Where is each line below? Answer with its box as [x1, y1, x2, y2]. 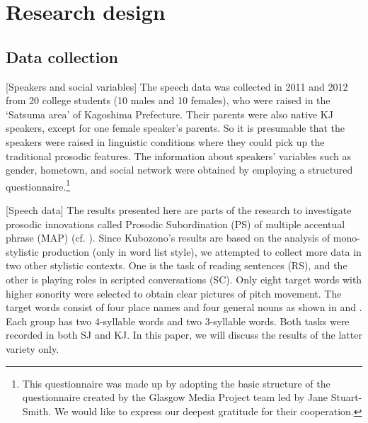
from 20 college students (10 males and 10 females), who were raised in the [6, 93, 330, 108]
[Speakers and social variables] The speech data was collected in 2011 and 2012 [6, 79, 348, 94]
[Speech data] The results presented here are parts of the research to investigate [6, 202, 352, 217]
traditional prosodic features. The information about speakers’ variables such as [6, 148, 352, 163]
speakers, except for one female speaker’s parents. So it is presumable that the [6, 120, 345, 135]
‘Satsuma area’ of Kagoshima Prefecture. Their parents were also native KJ [6, 106, 333, 121]
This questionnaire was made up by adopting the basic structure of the [22, 376, 330, 390]
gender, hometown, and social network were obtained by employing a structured [6, 162, 353, 177]
